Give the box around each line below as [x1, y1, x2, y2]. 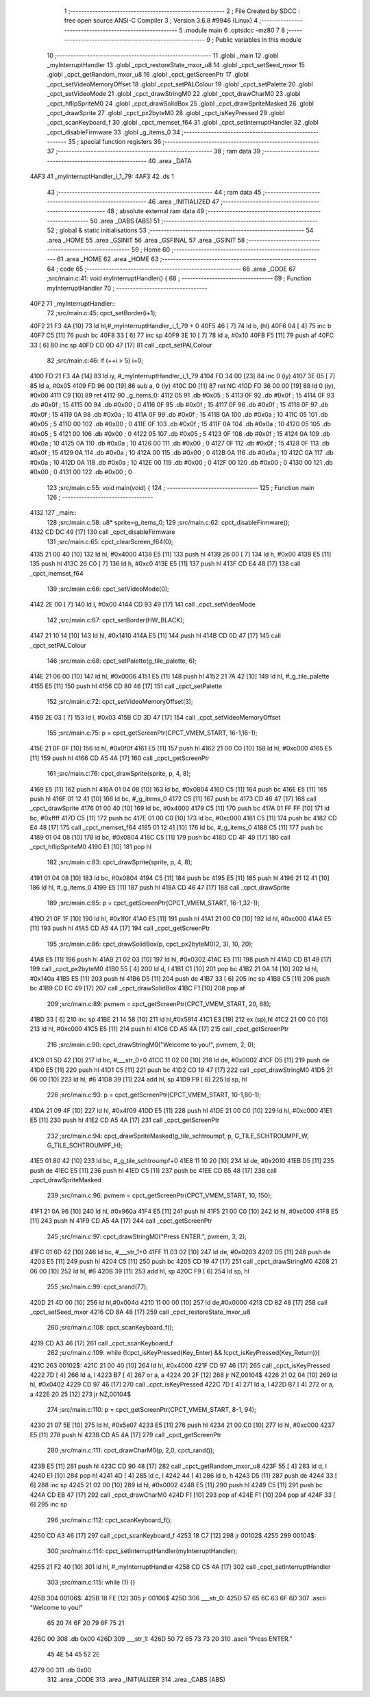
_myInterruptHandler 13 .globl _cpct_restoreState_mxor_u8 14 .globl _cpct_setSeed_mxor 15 [47, 60, 305, 69]
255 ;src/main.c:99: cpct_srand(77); [47, 1282, 149, 1291]
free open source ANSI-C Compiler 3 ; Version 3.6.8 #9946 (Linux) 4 [64, 16, 258, 25]
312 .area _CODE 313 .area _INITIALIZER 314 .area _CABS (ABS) [47, 1675, 226, 1683]
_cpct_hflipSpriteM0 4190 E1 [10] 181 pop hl [29, 842, 152, 851]
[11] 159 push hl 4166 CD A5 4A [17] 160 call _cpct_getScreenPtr [29, 754, 210, 762]
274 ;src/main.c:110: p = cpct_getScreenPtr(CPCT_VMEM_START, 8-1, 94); [47, 1406, 256, 1414]
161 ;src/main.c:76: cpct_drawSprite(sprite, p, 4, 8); [47, 770, 191, 778]
